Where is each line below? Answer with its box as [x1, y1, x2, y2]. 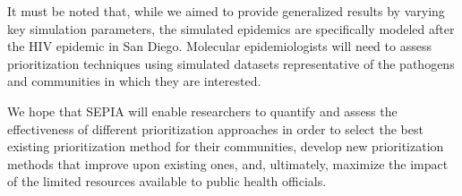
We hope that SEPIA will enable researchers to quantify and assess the [7, 101, 398, 120]
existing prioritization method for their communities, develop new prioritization [7, 137, 444, 156]
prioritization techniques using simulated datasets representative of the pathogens [7, 54, 455, 72]
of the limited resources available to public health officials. [7, 172, 327, 191]
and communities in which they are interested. [7, 72, 261, 90]
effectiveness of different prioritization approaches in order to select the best [7, 119, 423, 138]
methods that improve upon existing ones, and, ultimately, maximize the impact [7, 154, 449, 173]
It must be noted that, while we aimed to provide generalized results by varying [7, 2, 445, 20]
